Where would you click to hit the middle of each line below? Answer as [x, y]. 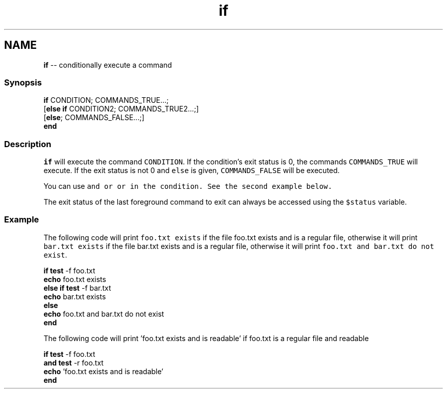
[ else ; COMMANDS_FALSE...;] [94, 118]
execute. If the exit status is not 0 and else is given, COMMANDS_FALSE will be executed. [192, 171]
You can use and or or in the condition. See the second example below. [188, 186]
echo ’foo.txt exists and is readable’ [103, 371]
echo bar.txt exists [75, 296]
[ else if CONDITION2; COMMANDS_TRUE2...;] [121, 109]
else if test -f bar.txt [77, 288]
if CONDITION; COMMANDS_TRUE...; [106, 100]
